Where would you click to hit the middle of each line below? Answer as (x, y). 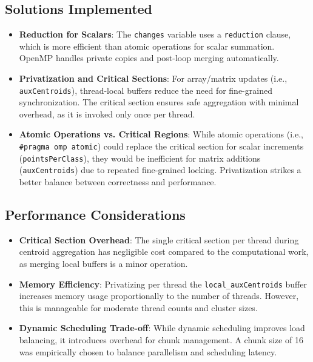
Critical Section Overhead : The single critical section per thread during (159, 239)
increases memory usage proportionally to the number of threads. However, (159, 296)
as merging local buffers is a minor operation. (103, 264)
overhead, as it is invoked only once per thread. (107, 114)
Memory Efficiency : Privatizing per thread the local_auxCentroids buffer (163, 284)
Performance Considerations (95, 215)
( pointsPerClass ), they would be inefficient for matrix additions (140, 158)
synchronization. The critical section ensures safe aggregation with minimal (159, 102)
